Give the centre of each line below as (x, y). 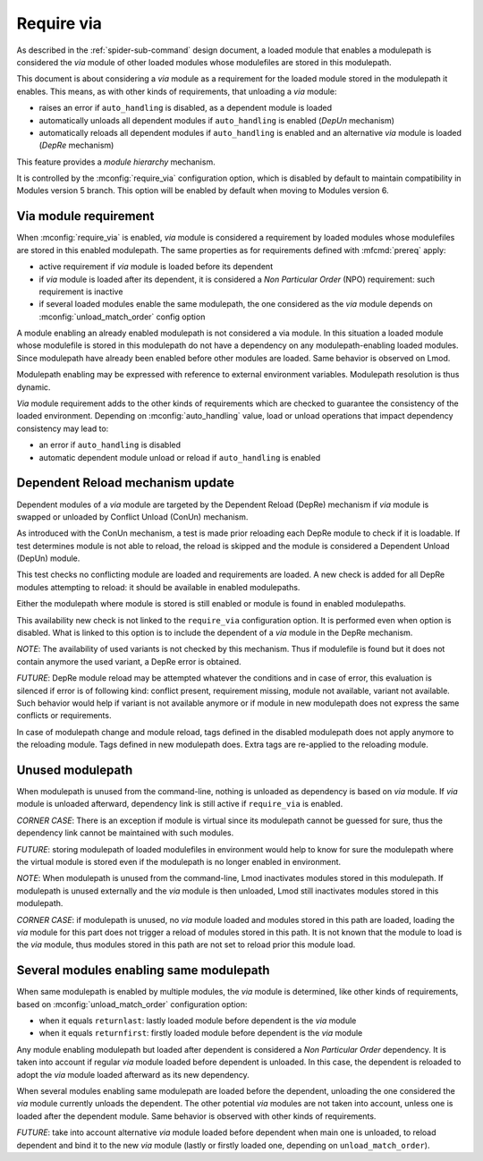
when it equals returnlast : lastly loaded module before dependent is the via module (198, 1021)
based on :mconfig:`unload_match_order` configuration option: (132, 1004)
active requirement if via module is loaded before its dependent (156, 267)
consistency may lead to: (63, 428)
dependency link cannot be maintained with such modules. (125, 833)
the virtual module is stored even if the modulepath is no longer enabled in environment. (179, 862)
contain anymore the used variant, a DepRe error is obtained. (129, 661)
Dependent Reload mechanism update (125, 483)
